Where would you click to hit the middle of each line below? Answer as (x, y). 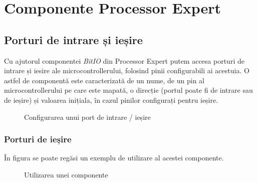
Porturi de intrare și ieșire (73, 39)
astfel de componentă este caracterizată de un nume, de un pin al (104, 80)
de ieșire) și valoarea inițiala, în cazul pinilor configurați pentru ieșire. (111, 100)
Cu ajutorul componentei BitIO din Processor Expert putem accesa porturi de (124, 60)
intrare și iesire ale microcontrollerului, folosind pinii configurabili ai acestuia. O (127, 70)
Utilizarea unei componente (66, 174)
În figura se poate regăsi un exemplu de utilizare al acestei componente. (114, 158)
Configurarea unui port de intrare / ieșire (87, 117)
